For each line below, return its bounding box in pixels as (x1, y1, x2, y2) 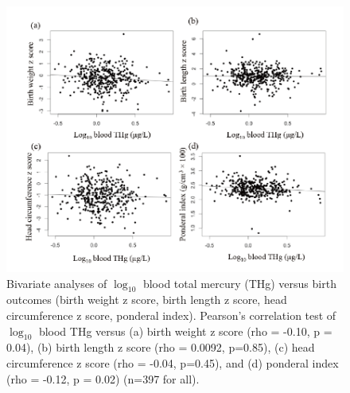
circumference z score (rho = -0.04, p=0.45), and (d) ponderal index (6, 354, 339, 371)
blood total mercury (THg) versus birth (142, 274, 336, 291)
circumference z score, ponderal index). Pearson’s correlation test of (6, 307, 336, 323)
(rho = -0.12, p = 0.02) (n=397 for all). (6, 370, 200, 387)
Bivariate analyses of (6, 274, 107, 291)
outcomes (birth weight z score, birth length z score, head (6, 291, 287, 308)
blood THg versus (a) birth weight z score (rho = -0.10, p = (38, 322, 332, 339)
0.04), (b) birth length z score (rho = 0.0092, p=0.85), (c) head (6, 339, 315, 356)
